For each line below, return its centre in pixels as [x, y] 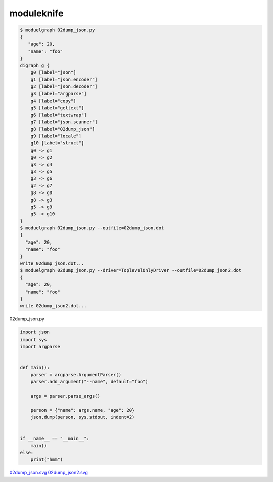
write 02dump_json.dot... [52, 263]
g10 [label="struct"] [57, 143]
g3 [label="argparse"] [59, 94]
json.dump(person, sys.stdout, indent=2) [83, 417]
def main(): [35, 368]
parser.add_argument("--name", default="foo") [89, 382]
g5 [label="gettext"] [57, 108]
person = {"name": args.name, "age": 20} [83, 410]
